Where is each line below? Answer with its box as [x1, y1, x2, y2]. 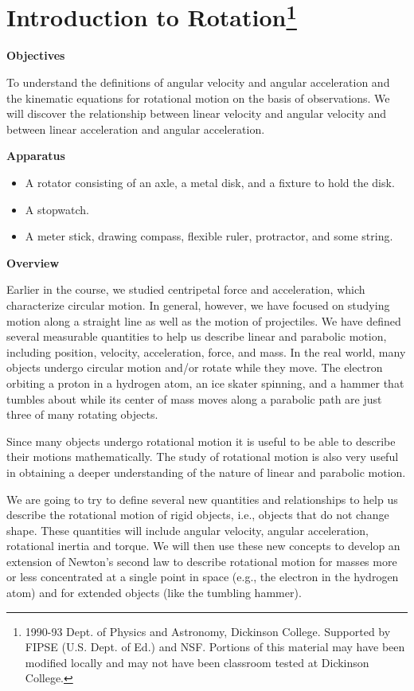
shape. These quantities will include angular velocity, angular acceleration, [6, 521, 369, 538]
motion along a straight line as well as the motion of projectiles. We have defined [6, 312, 401, 329]
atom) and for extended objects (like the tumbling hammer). [6, 584, 302, 601]
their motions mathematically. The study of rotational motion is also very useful [6, 448, 399, 465]
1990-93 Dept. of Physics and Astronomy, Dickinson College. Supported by [25, 623, 391, 639]
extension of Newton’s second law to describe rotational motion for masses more [6, 552, 397, 569]
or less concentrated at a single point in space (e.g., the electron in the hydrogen [6, 568, 399, 585]
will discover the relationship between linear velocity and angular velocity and [6, 105, 387, 122]
